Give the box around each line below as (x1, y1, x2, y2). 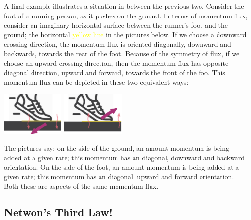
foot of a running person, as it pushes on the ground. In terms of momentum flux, (4, 10, 248, 20)
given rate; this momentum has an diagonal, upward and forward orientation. (4, 171, 234, 181)
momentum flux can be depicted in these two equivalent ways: (4, 77, 189, 87)
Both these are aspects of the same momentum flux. (4, 181, 159, 191)
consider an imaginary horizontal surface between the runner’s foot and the (4, 20, 228, 30)
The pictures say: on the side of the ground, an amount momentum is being (4, 142, 229, 153)
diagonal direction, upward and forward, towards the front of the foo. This (4, 67, 225, 78)
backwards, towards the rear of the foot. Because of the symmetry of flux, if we (4, 48, 240, 58)
